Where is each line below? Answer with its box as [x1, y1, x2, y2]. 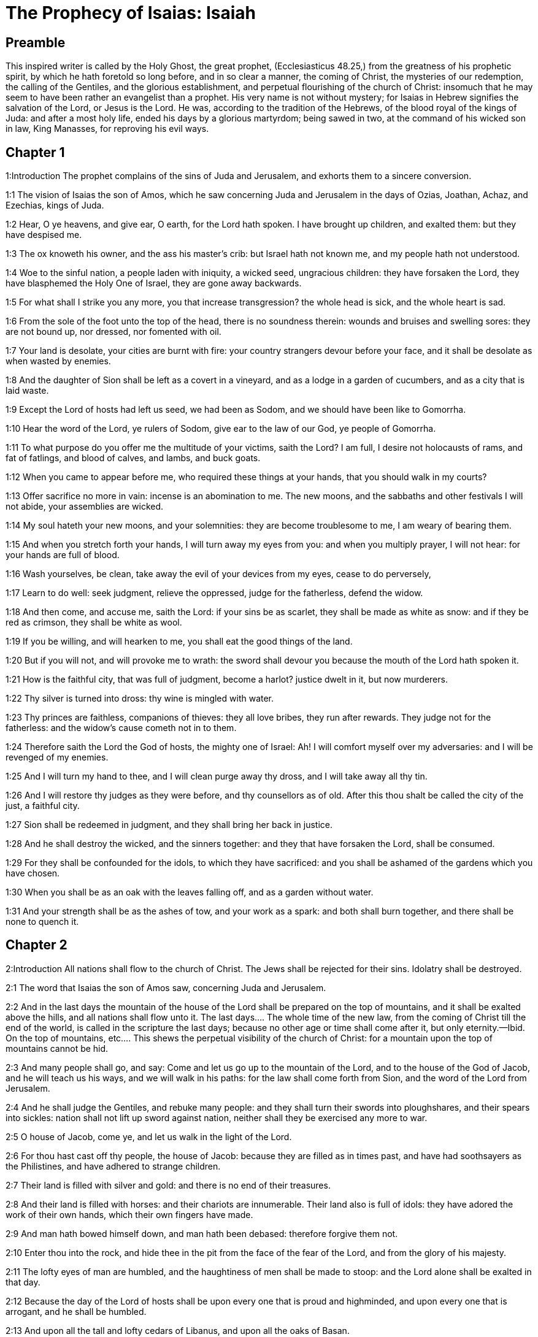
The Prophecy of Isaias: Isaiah [6, 2, 256, 23]
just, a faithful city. [6, 800, 80, 811]
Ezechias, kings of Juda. [6, 200, 104, 211]
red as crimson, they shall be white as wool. [6, 617, 182, 628]
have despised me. [6, 229, 82, 240]
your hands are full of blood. [6, 550, 120, 561]
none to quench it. [6, 916, 79, 927]
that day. [6, 1276, 40, 1287]
